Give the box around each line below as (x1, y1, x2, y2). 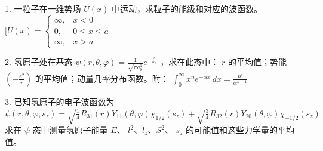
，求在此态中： (160, 56, 219, 68)
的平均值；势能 (228, 56, 287, 68)
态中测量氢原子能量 (32, 124, 108, 136)
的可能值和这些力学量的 (186, 124, 278, 136)
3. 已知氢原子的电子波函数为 (5, 95, 115, 107)
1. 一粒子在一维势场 (5, 2, 81, 14)
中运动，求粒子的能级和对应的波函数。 (111, 2, 262, 14)
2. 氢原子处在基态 (5, 56, 73, 68)
